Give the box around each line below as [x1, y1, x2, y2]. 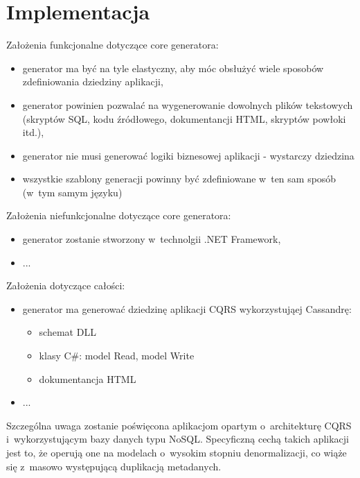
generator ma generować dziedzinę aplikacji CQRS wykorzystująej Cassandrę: [22, 301, 352, 316]
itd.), [22, 125, 44, 139]
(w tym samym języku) [22, 185, 123, 199]
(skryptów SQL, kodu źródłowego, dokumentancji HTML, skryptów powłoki [22, 111, 346, 126]
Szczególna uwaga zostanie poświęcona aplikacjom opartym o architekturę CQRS [6, 418, 352, 432]
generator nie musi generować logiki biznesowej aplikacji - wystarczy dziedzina [22, 148, 354, 162]
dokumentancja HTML [39, 371, 136, 386]
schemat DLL [39, 325, 96, 339]
